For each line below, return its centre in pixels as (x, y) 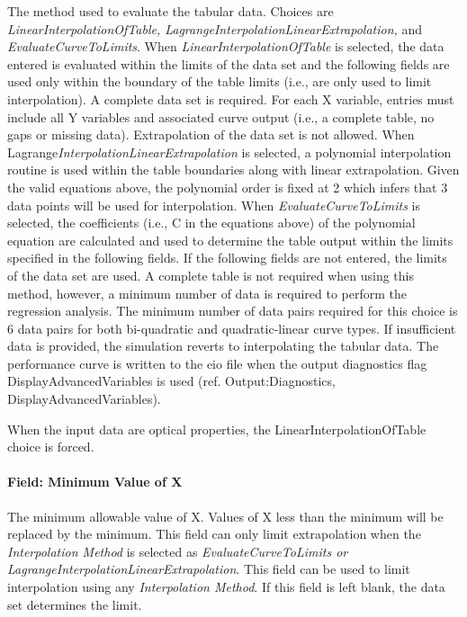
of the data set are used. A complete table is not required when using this (211, 275)
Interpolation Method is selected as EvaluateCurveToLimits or (178, 551)
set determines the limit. (75, 604)
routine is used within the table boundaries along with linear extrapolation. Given (233, 170)
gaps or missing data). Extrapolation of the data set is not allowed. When (211, 134)
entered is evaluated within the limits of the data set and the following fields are (229, 63)
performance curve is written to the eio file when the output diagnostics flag (217, 363)
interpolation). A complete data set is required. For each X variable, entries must (231, 98)
